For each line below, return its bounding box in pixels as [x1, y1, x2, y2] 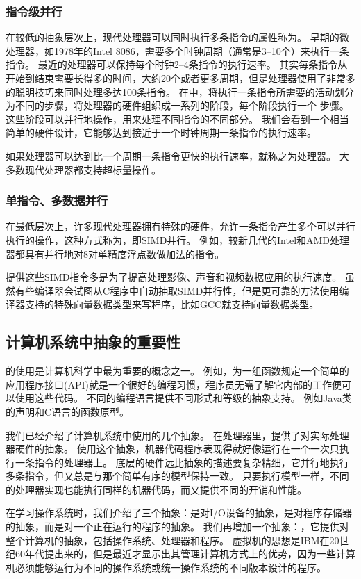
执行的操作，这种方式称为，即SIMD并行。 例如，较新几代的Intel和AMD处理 [6, 232, 350, 247]
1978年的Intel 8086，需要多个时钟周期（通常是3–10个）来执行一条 [53, 43, 349, 58]
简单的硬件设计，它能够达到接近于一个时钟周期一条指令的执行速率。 [6, 125, 317, 140]
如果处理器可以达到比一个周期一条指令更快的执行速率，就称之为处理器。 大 [6, 148, 349, 163]
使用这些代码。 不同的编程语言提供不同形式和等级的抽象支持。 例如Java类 [15, 391, 352, 405]
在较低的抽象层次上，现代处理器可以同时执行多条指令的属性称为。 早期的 [6, 30, 339, 44]
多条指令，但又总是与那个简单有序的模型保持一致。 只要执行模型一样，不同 [6, 468, 349, 483]
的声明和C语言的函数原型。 [6, 404, 130, 418]
